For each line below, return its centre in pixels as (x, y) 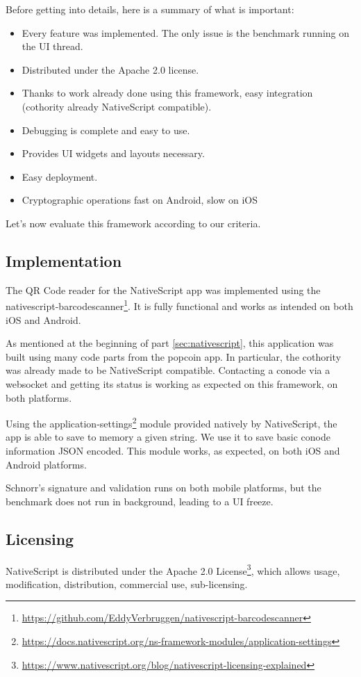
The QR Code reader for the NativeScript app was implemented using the (163, 289)
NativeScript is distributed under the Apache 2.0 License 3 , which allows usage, (173, 569)
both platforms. (39, 397)
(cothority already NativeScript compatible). (117, 106)
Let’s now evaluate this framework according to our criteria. (133, 223)
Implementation (64, 260)
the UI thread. (52, 46)
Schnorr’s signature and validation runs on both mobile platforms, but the (163, 488)
